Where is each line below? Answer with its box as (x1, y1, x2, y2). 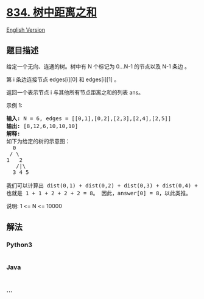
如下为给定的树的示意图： (6, 138, 71, 145)
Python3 (6, 240, 32, 249)
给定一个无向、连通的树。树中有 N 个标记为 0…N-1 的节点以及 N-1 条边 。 (6, 62, 191, 70)
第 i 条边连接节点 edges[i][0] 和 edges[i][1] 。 (6, 76, 120, 83)
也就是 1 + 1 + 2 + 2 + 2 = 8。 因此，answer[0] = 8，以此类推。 (6, 190, 192, 196)
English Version (6, 26, 46, 34)
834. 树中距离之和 (6, 5, 97, 20)
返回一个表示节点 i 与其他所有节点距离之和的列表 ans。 (6, 88, 144, 96)
